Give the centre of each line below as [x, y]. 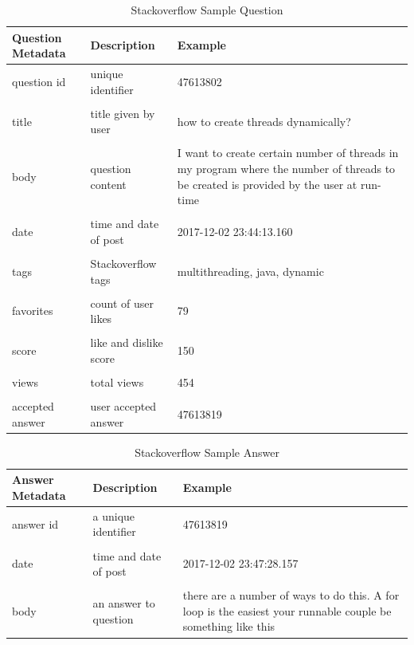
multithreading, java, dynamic [250, 271]
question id [39, 81]
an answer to [124, 603]
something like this [229, 626]
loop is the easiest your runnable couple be [287, 610]
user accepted [123, 406]
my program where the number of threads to [286, 168]
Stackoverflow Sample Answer [207, 452]
